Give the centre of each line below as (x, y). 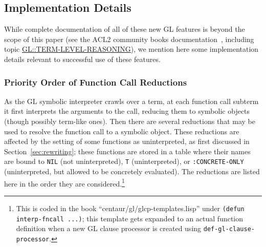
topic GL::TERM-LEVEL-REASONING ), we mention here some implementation (131, 49)
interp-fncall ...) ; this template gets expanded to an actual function (130, 218)
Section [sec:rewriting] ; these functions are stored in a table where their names (127, 151)
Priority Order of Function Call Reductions (96, 82)
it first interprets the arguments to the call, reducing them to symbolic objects (127, 111)
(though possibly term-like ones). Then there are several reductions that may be (130, 121)
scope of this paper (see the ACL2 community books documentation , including (129, 39)
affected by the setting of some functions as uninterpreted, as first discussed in (127, 141)
